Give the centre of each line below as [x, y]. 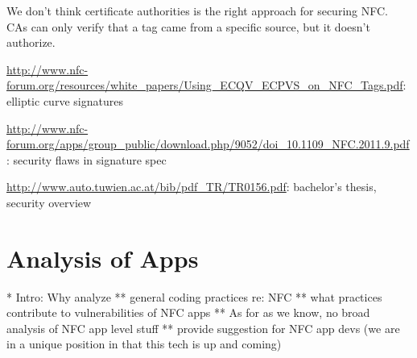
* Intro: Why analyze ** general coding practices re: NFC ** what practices [194, 296]
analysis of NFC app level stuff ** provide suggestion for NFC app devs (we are [203, 328]
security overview [49, 202]
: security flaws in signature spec [87, 159]
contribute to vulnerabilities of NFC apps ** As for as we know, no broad [188, 312]
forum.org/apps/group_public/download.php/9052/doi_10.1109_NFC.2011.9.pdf [208, 144]
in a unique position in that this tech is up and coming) [144, 344]
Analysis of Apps [103, 258]
